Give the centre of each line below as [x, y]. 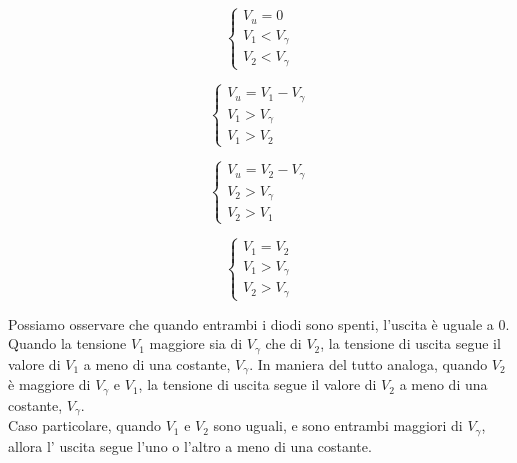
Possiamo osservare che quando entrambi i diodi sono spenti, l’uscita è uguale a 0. [259, 323]
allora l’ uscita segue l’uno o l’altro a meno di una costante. [190, 445]
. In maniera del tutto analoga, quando [368, 363]
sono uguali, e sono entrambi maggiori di [338, 425]
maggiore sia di [196, 343]
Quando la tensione [67, 343]
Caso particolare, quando [85, 425]
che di [283, 343]
